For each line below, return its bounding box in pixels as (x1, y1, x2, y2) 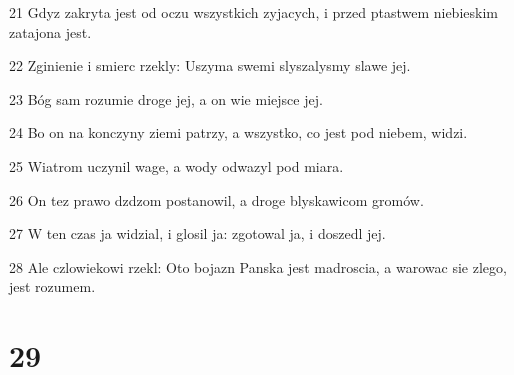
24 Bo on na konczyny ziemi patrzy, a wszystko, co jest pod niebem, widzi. (9, 122, 468, 143)
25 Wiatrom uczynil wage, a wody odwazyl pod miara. (9, 155, 344, 176)
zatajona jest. (9, 21, 92, 42)
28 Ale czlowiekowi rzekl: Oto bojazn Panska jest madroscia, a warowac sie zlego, (9, 256, 507, 277)
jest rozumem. (9, 276, 96, 297)
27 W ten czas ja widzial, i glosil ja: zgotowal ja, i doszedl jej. (9, 223, 386, 244)
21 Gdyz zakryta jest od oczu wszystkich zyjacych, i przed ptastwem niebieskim (9, 2, 498, 22)
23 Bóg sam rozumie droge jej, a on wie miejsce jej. (9, 88, 323, 109)
